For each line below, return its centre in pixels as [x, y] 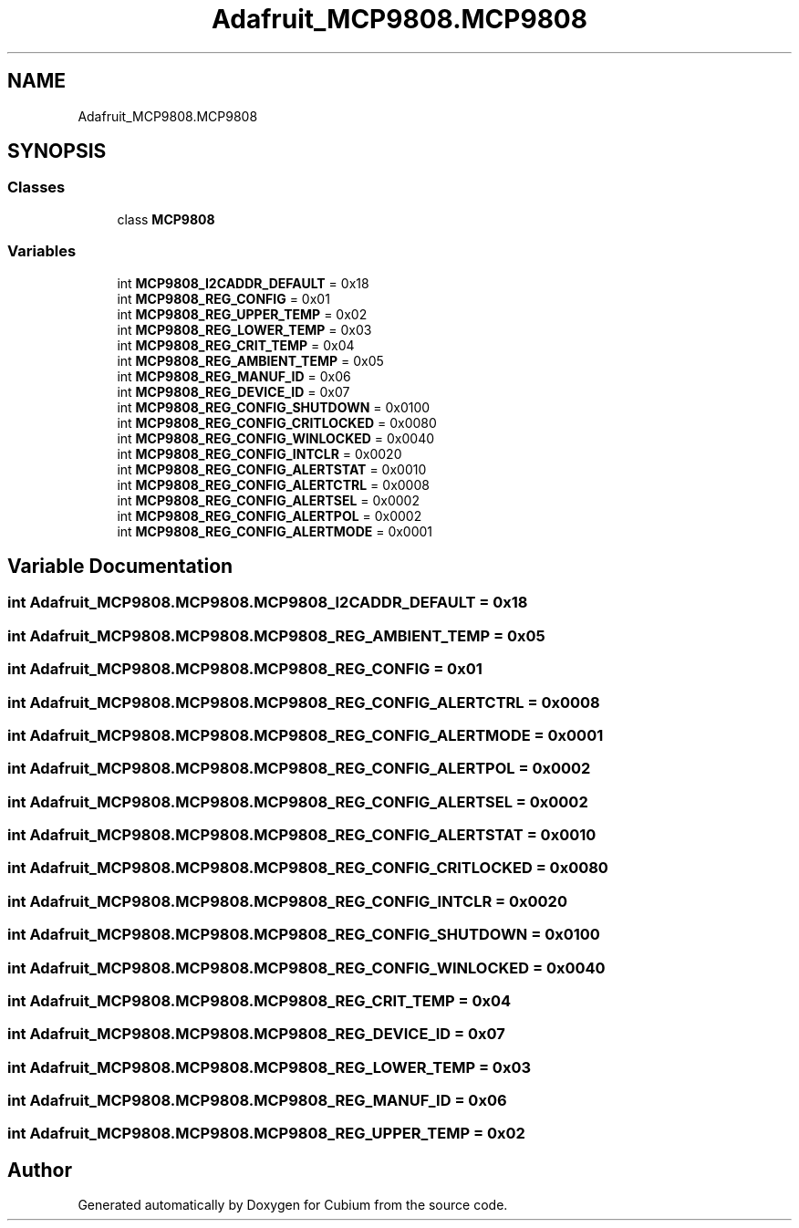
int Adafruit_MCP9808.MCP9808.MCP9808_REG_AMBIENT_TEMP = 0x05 [276, 635]
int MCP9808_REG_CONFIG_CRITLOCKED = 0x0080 [277, 422]
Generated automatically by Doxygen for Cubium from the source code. [293, 1205]
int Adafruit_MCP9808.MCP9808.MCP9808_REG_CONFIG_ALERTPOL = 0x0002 [299, 769]
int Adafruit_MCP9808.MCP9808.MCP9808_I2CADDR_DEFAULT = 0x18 [268, 603]
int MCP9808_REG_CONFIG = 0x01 [223, 298]
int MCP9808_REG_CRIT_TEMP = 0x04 [236, 345]
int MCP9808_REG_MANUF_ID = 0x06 [234, 376]
